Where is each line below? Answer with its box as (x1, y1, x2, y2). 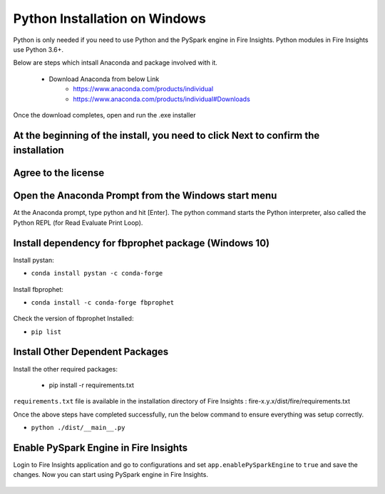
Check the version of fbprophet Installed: (13, 314, 134, 323)
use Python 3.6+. (13, 45, 64, 53)
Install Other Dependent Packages (13, 346, 169, 358)
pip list (31, 327, 62, 336)
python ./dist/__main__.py (31, 424, 125, 432)
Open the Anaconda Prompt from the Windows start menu (13, 189, 277, 202)
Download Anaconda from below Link (48, 75, 160, 83)
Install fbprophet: (13, 285, 64, 293)
